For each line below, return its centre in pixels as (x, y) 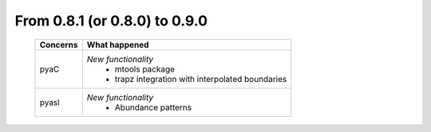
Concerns (59, 45)
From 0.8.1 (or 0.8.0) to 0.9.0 (111, 21)
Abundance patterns (153, 107)
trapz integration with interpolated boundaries (201, 79)
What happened (118, 45)
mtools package (145, 69)
